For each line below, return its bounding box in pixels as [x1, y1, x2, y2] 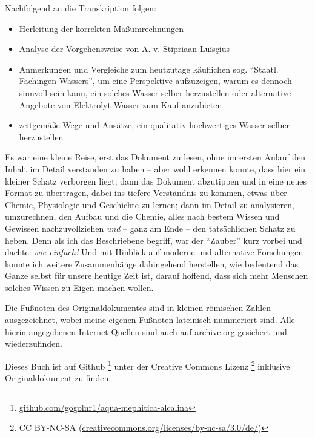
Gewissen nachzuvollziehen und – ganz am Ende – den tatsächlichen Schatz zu [5, 221, 296, 234]
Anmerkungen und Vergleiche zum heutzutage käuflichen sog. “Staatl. [19, 62, 279, 75]
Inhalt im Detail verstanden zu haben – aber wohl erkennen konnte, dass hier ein [5, 162, 306, 175]
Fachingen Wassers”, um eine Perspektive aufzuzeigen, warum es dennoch [19, 74, 292, 87]
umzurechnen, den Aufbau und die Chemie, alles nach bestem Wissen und [5, 210, 280, 223]
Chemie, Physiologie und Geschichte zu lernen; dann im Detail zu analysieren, [5, 198, 294, 211]
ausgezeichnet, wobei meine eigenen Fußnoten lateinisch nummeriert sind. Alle [5, 313, 295, 326]
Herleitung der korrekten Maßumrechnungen [19, 22, 184, 34]
